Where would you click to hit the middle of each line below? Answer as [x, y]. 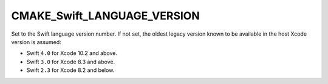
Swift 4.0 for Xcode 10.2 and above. [72, 53]
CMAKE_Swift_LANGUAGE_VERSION [105, 16]
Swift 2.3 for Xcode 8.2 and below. [70, 70]
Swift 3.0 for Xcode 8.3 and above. [71, 62]
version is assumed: [36, 42]
